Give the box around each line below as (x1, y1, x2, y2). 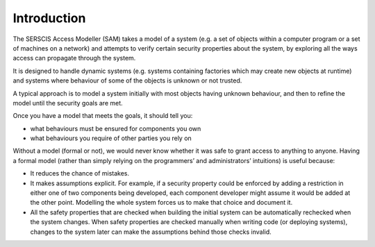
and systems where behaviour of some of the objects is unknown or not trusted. (12, 76, 242, 85)
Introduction (12, 10, 86, 26)
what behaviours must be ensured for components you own (30, 124, 201, 133)
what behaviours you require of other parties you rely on (30, 134, 192, 142)
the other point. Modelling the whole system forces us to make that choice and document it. (30, 198, 293, 207)
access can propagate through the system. (12, 54, 136, 62)
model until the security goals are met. (12, 99, 123, 107)
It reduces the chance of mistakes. (30, 169, 130, 178)
